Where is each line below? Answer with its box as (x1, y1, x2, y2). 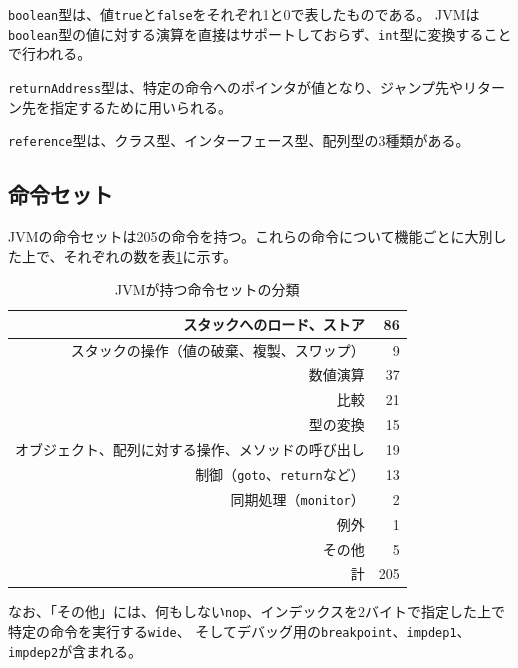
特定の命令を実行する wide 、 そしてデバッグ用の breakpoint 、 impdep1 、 (8, 621, 471, 642)
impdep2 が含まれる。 (8, 640, 143, 661)
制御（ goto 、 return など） (195, 463, 365, 484)
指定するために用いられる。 (49, 96, 232, 117)
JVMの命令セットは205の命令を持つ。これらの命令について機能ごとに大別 (8, 226, 493, 247)
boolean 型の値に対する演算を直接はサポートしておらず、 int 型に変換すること (8, 23, 512, 44)
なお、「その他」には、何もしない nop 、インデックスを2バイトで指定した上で (8, 601, 506, 622)
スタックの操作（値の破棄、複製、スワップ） (70, 339, 365, 360)
